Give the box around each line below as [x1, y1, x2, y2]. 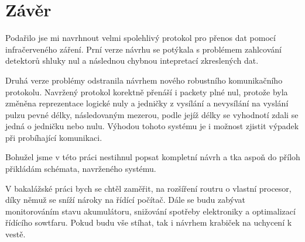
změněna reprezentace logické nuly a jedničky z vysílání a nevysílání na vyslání [5, 97, 289, 109]
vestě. [5, 228, 26, 240]
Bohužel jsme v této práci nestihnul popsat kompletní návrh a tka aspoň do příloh [5, 151, 300, 163]
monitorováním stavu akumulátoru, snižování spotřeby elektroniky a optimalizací [5, 205, 296, 217]
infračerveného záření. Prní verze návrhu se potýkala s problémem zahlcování [5, 43, 282, 55]
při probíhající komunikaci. [5, 131, 102, 143]
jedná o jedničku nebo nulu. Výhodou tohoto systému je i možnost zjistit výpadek [5, 120, 299, 132]
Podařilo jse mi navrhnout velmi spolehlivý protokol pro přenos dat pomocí [5, 32, 276, 44]
